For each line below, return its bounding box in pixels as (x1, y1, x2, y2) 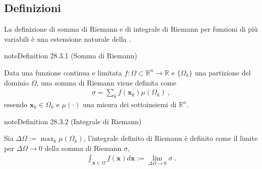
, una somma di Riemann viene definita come (36, 77, 177, 88)
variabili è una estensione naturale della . (4, 33, 131, 44)
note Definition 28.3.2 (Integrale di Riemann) (4, 116, 142, 126)
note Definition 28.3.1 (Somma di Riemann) (4, 50, 137, 61)
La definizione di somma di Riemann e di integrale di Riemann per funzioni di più (4, 24, 258, 34)
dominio (4, 77, 29, 88)
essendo (4, 99, 28, 109)
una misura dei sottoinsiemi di (82, 99, 177, 109)
